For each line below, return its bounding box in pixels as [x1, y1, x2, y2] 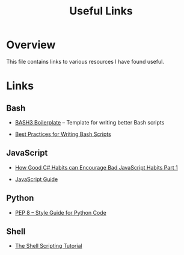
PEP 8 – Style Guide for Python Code [14, 209, 106, 216]
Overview [6, 38, 56, 52]
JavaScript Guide [14, 176, 58, 183]
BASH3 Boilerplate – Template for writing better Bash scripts [14, 118, 165, 126]
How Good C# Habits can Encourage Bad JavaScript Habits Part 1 [14, 164, 179, 171]
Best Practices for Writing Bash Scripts [14, 131, 111, 138]
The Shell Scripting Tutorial [14, 242, 82, 250]
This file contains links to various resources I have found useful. [6, 58, 164, 65]
